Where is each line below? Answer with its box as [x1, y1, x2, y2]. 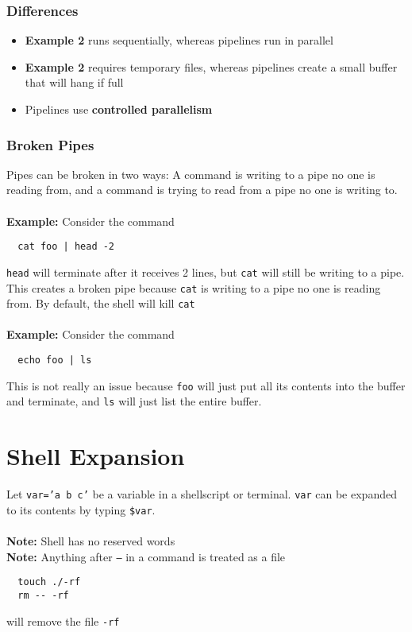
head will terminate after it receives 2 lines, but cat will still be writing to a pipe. [6, 263, 405, 280]
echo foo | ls [17, 355, 92, 366]
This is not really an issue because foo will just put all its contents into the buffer [6, 377, 406, 394]
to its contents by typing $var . [6, 501, 156, 518]
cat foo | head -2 [17, 241, 115, 253]
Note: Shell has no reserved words [6, 533, 175, 549]
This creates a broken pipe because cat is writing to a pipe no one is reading [6, 279, 381, 296]
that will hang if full [25, 74, 124, 91]
